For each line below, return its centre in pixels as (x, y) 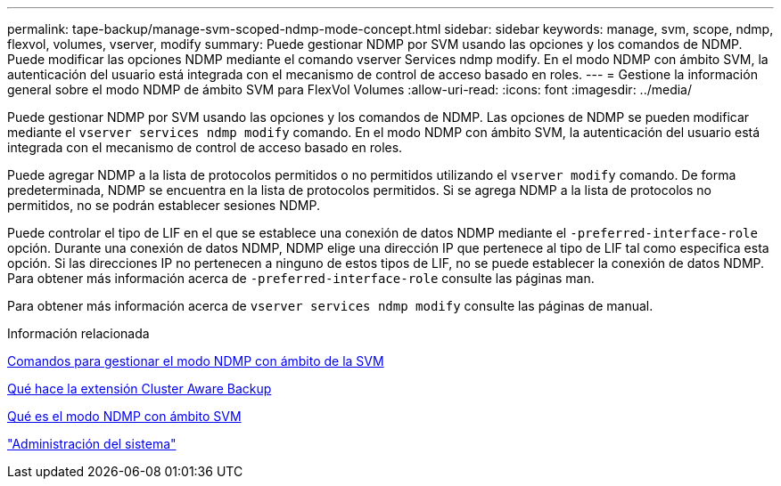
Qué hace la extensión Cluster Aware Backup (140, 389)
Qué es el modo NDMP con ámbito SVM (124, 416)
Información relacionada (78, 333)
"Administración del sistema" (92, 444)
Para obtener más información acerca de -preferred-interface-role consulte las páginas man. (301, 278)
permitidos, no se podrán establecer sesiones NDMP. (164, 205)
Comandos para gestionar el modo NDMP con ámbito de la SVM (196, 361)
